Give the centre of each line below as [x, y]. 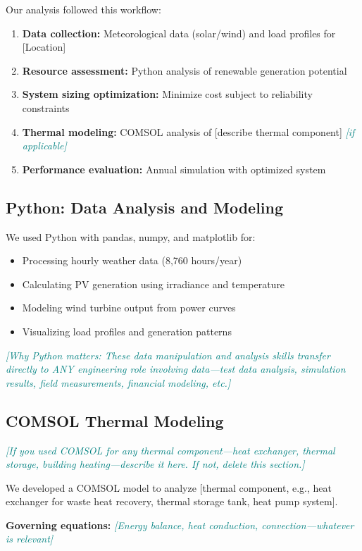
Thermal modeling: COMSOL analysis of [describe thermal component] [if [188, 131]
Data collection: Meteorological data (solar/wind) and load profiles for [179, 33]
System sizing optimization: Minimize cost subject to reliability [167, 94]
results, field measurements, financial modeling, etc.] [118, 382]
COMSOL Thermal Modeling [115, 420]
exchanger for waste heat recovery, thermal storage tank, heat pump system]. [172, 501]
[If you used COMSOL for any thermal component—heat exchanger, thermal [170, 450]
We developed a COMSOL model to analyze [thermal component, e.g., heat [169, 487]
